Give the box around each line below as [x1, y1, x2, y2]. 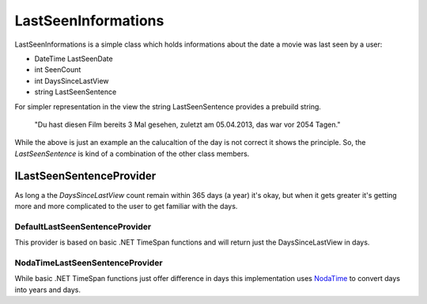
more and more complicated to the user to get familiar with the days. [14, 201, 238, 211]
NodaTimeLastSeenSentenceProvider [14, 257, 163, 268]
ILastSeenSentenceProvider [14, 169, 157, 183]
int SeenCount [34, 65, 81, 74]
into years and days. [14, 285, 81, 294]
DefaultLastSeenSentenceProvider [14, 221, 152, 232]
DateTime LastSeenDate [34, 54, 114, 63]
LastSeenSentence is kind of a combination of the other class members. [14, 149, 250, 158]
